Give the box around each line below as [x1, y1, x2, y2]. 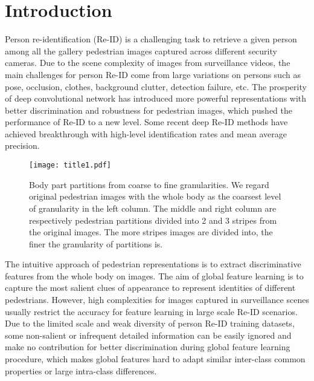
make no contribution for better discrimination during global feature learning [5, 340, 290, 353]
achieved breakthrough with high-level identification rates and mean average [5, 127, 287, 140]
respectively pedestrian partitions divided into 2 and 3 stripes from [29, 213, 277, 226]
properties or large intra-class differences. [5, 364, 157, 377]
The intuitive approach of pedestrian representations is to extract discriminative [5, 258, 301, 270]
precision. [5, 139, 40, 152]
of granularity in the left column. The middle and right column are [29, 201, 277, 214]
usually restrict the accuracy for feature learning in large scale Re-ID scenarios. [5, 305, 298, 317]
